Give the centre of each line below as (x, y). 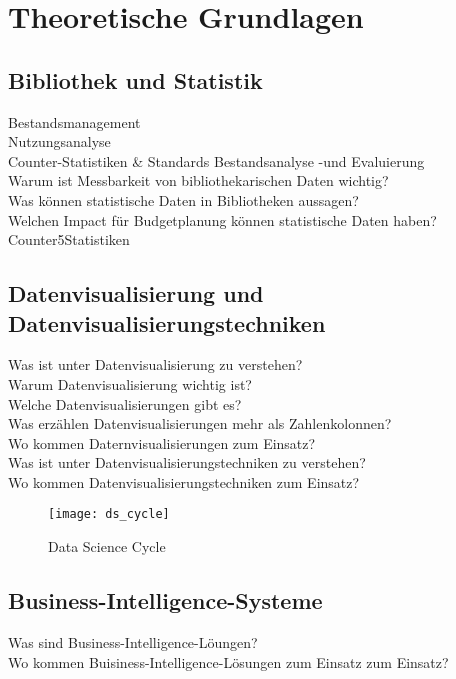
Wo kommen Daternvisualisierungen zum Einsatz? (162, 442)
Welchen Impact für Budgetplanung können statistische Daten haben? (222, 219)
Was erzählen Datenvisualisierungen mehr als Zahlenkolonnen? (200, 423)
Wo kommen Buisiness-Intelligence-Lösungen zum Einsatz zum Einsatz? (228, 661)
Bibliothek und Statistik (135, 79)
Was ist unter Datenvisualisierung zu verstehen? (155, 364)
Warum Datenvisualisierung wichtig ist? (130, 383)
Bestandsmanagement (74, 121)
